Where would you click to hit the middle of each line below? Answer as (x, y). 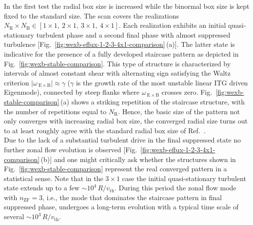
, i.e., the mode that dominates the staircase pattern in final (132, 197)
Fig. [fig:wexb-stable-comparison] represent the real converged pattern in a (116, 169)
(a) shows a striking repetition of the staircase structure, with (153, 101)
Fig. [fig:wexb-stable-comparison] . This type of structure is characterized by (117, 63)
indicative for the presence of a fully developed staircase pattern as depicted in (121, 53)
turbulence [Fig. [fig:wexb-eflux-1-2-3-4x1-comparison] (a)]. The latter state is (119, 44)
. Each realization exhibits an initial (172, 25)
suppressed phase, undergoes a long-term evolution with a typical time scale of (121, 207)
